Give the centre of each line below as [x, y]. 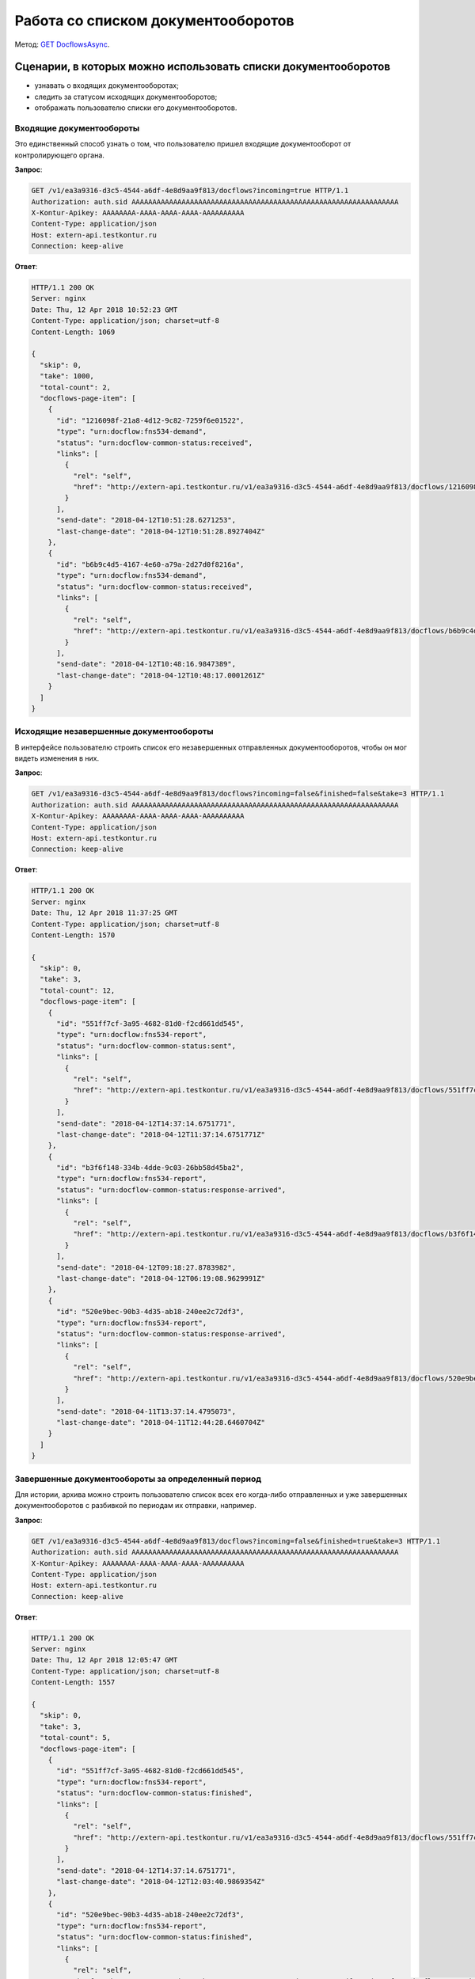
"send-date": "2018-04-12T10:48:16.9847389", [146, 664]
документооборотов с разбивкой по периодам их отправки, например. [136, 1506]
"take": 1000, [67, 376]
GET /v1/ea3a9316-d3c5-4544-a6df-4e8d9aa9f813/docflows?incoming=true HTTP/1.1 [190, 191]
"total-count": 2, [75, 387]
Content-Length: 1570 [73, 935]
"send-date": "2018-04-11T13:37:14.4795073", [146, 1411]
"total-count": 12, [78, 990]
